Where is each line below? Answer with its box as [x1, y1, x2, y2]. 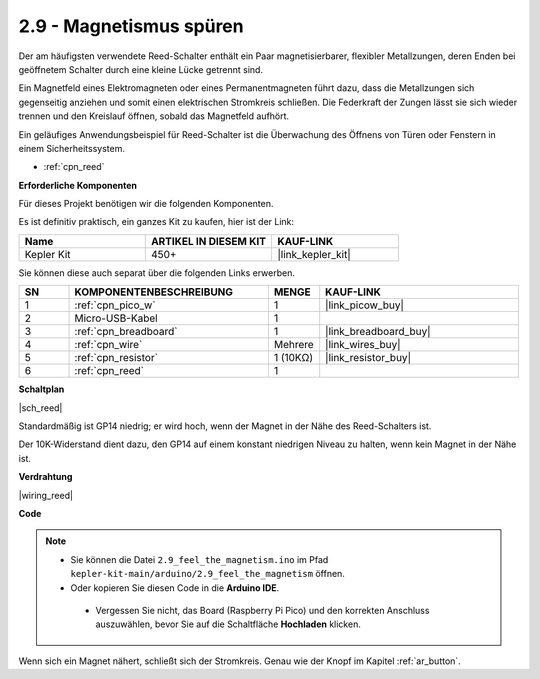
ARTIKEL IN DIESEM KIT [150, 234, 267, 248]
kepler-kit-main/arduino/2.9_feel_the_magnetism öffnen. [70, 568, 345, 580]
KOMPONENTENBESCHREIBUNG [74, 285, 234, 299]
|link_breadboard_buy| [325, 325, 431, 339]
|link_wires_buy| [325, 338, 401, 352]
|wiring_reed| [18, 489, 74, 501]
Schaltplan [18, 383, 65, 395]
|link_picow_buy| [325, 298, 405, 312]
